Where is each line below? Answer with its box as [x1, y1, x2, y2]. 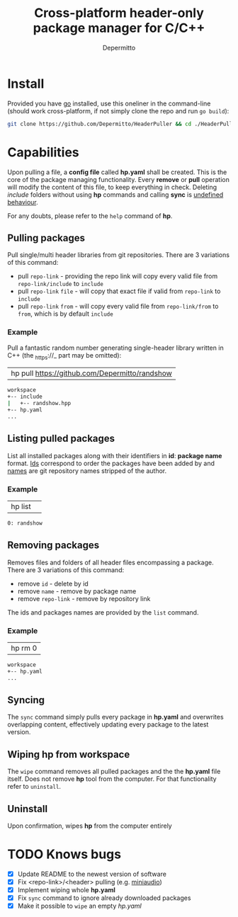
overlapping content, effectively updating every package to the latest [7, 720, 209, 729]
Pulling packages [7, 232, 85, 244]
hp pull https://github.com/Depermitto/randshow [11, 368, 172, 378]
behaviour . [7, 198, 39, 206]
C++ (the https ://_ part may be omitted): [7, 351, 122, 361]
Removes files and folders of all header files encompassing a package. [7, 558, 214, 566]
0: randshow [7, 519, 42, 527]
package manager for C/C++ [33, 20, 205, 36]
